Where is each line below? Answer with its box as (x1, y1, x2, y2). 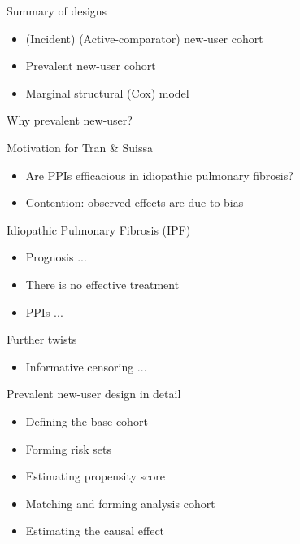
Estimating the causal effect (25, 522, 165, 539)
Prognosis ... (25, 248, 87, 265)
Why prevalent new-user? (7, 112, 133, 129)
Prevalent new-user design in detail (7, 385, 181, 402)
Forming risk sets (25, 440, 111, 457)
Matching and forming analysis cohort (25, 494, 215, 511)
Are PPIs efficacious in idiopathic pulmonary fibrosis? (25, 166, 293, 183)
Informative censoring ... (25, 358, 147, 375)
